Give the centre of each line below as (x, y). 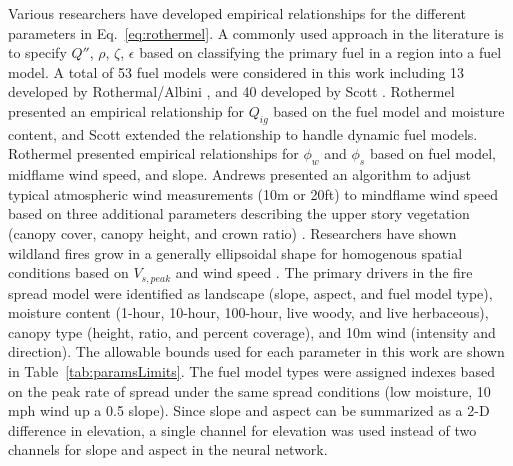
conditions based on (68, 272)
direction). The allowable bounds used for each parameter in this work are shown (256, 351)
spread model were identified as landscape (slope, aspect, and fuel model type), (250, 292)
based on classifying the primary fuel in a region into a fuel (320, 52)
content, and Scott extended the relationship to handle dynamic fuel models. (243, 133)
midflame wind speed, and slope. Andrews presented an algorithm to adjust (239, 174)
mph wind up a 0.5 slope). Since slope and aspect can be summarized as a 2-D (249, 410)
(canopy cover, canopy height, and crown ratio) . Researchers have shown (232, 232)
